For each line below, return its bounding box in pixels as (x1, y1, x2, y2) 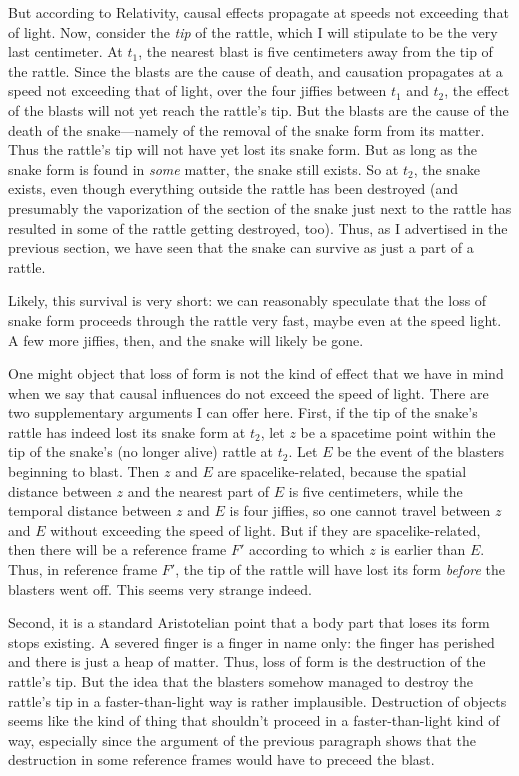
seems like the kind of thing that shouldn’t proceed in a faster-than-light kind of (8, 710, 500, 731)
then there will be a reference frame (8, 539, 227, 560)
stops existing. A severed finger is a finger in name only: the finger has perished (8, 631, 495, 652)
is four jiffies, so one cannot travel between (229, 500, 491, 521)
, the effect (444, 80, 510, 101)
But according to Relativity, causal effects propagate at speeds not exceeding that (8, 2, 509, 22)
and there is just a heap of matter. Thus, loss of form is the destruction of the (8, 651, 486, 672)
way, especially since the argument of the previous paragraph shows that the (8, 729, 476, 750)
